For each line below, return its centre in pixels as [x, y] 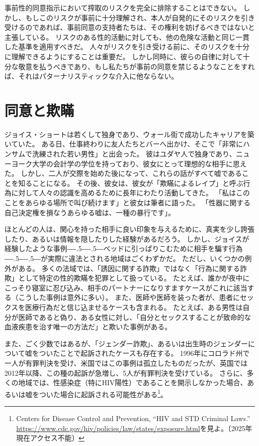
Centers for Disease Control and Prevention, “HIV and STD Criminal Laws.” [133, 418]
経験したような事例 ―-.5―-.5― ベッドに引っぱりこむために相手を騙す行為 [124, 248]
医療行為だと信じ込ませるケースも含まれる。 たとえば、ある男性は [134, 307]
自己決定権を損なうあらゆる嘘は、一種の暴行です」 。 [90, 212]
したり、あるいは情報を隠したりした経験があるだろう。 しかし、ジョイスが [127, 238]
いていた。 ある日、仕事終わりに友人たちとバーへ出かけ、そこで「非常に [124, 144]
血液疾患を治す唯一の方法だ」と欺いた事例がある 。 [88, 327]
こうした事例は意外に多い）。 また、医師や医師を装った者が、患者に [129, 297]
